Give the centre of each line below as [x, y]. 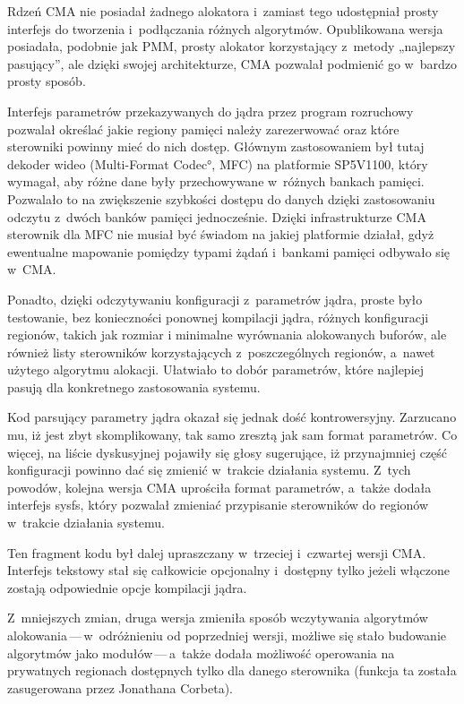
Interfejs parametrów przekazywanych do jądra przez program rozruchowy [211, 111]
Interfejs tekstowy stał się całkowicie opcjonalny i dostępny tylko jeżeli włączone [228, 570]
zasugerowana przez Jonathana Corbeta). [120, 687]
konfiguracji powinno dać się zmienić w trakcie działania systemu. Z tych [209, 470]
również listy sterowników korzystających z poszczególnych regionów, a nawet [221, 352]
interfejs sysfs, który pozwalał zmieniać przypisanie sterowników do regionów [218, 505]
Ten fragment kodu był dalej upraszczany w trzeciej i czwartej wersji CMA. [217, 552]
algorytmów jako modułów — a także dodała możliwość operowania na [201, 652]
